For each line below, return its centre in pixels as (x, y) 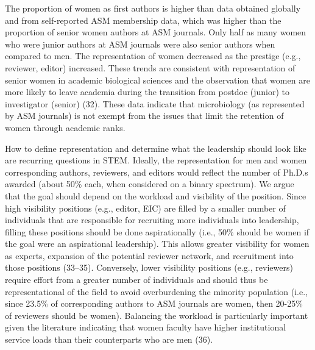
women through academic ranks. (65, 127)
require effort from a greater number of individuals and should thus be (136, 280)
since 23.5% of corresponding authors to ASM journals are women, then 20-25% (154, 303)
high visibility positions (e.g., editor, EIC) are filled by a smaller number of (145, 208)
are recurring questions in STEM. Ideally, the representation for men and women (156, 160)
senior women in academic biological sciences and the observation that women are (157, 80)
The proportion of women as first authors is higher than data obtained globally (153, 8)
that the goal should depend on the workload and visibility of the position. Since (156, 195)
